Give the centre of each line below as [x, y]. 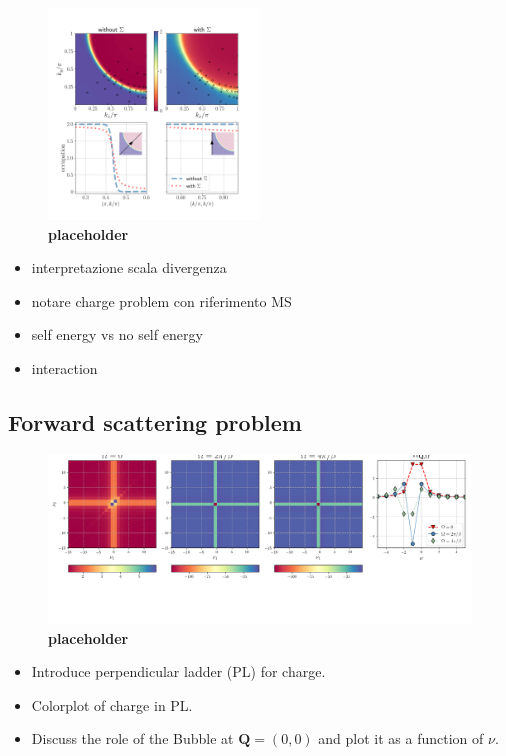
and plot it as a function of [401, 738]
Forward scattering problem [155, 421]
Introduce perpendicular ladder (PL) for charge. [178, 671]
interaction [64, 367]
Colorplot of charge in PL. [112, 704]
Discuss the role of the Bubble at [132, 738]
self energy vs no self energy [117, 334]
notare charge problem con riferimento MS [161, 300]
